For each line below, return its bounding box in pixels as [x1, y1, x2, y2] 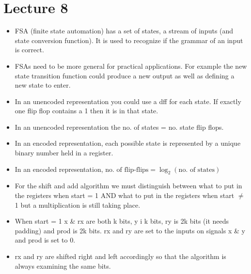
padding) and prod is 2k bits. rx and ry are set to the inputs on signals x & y [15, 225, 245, 235]
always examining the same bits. [15, 260, 111, 271]
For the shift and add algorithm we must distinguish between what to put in [15, 181, 242, 191]
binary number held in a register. [15, 148, 113, 158]
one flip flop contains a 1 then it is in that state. [15, 106, 158, 116]
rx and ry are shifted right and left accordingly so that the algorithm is [15, 251, 226, 261]
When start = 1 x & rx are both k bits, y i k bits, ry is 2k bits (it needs [15, 216, 229, 226]
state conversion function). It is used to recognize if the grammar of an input [15, 35, 243, 45]
